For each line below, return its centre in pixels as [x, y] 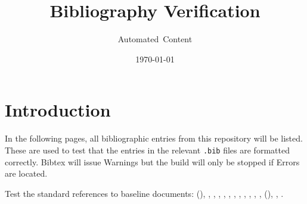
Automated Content [155, 39]
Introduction [58, 110]
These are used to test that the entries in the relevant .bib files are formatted [147, 150]
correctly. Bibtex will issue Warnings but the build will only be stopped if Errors [152, 161]
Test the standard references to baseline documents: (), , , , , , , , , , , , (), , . [144, 193]
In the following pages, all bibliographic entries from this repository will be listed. [154, 138]
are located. [26, 173]
